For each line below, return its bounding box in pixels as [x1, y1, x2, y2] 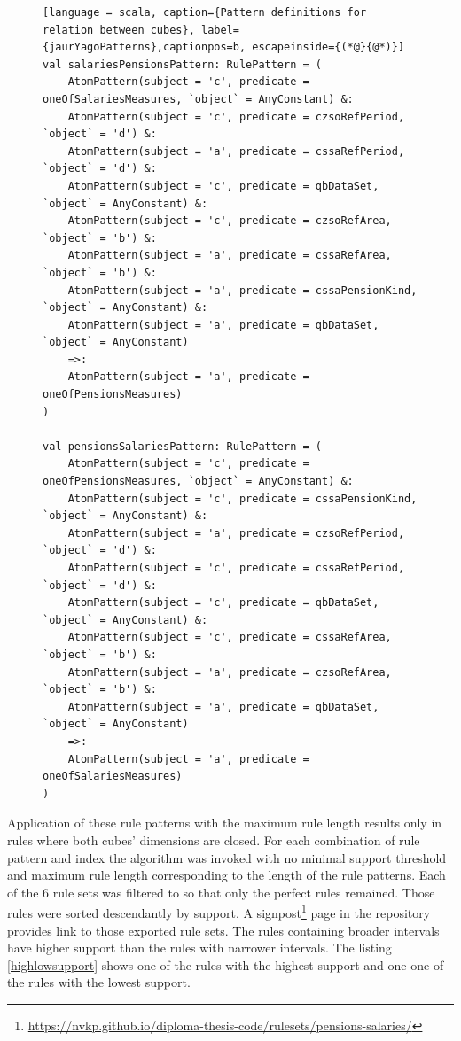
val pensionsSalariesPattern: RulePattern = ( [43, 439, 322, 453]
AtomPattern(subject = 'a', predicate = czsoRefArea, [67, 665, 392, 679]
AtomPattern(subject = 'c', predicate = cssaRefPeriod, [67, 562, 405, 574]
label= [200, 23, 239, 36]
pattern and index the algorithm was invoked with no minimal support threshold [7, 848, 447, 866]
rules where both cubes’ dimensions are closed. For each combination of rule [7, 830, 420, 849]
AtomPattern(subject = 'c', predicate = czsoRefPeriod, [67, 110, 405, 123]
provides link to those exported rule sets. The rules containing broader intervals [7, 921, 440, 939]
